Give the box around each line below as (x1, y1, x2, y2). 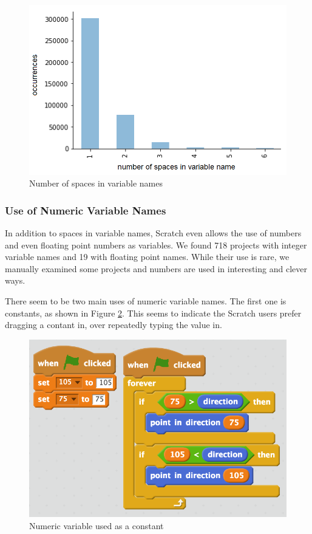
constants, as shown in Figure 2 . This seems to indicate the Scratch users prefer (5, 306, 302, 319)
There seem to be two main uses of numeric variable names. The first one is (5, 294, 287, 307)
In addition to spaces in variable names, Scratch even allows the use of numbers (5, 226, 302, 239)
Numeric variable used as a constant (29, 519, 164, 532)
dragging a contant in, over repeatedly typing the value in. (5, 318, 222, 331)
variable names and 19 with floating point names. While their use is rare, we (5, 250, 290, 263)
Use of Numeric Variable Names (5, 202, 166, 217)
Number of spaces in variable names (29, 177, 163, 190)
